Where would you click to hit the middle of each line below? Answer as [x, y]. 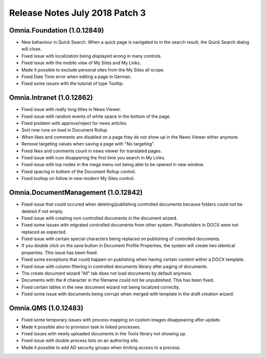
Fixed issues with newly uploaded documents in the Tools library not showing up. [104, 333]
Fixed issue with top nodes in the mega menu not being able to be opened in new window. [113, 165]
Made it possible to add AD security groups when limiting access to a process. [101, 347]
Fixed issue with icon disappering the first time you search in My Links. [93, 158]
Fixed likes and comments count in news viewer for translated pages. [92, 151]
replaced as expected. [44, 232]
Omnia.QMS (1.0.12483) [46, 308]
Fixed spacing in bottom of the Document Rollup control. [79, 171]
